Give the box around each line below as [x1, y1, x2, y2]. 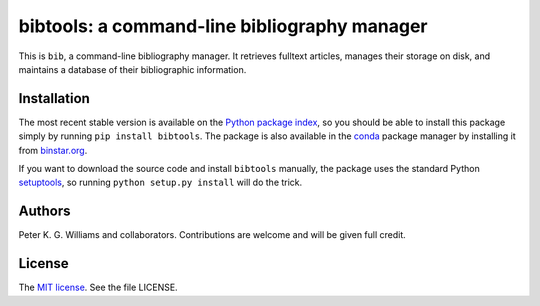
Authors [18, 203, 71, 220]
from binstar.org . [18, 144, 88, 156]
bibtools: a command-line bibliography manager [18, 15, 429, 37]
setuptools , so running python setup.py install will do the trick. [18, 176, 303, 189]
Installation [18, 90, 90, 107]
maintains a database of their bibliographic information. [18, 63, 247, 75]
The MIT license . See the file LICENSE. [18, 281, 179, 294]
